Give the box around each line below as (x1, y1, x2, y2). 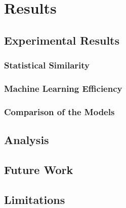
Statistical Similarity (4, 59, 90, 72)
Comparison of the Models (4, 105, 115, 118)
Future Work (4, 161, 73, 177)
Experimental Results (4, 32, 119, 48)
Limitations (4, 191, 65, 207)
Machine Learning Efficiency (4, 82, 122, 94)
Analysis (4, 132, 49, 148)
